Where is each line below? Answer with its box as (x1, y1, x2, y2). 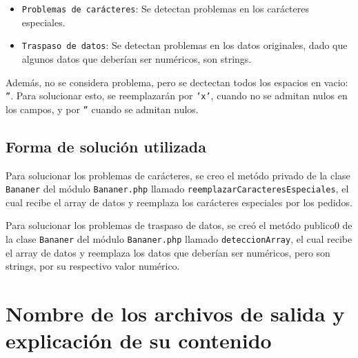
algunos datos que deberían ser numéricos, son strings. (21, 51, 252, 66)
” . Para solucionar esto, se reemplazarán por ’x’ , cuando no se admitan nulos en (6, 88, 348, 103)
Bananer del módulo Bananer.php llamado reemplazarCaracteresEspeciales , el (6, 181, 349, 196)
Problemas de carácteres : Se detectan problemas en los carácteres (21, 1, 309, 15)
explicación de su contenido (6, 326, 272, 355)
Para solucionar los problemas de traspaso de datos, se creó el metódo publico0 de (6, 218, 352, 232)
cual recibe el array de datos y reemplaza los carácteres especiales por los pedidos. (6, 195, 352, 209)
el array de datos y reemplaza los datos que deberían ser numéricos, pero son (6, 245, 330, 259)
